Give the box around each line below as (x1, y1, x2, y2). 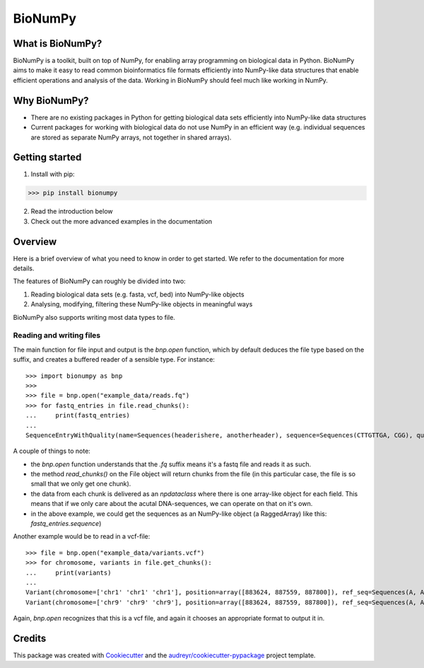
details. (13, 264, 35, 272)
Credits (13, 632, 47, 644)
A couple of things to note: (13, 447, 91, 456)
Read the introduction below (30, 207, 113, 216)
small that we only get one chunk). (30, 480, 131, 488)
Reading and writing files (13, 330, 101, 340)
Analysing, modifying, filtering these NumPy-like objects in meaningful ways (30, 300, 253, 309)
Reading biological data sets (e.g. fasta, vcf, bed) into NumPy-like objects (30, 290, 245, 299)
